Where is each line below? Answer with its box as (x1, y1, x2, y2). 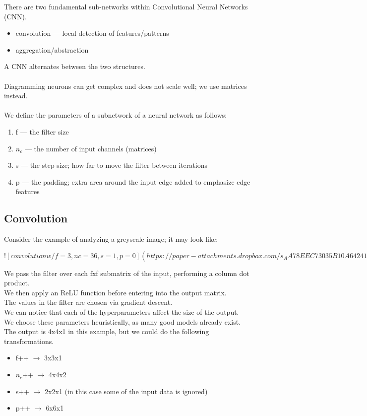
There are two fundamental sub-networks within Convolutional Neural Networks (4, 1, 248, 11)
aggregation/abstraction (15, 44, 89, 55)
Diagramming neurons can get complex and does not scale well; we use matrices (4, 80, 247, 91)
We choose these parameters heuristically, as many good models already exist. (4, 316, 241, 327)
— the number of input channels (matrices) (24, 143, 157, 153)
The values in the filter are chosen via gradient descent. (4, 297, 173, 307)
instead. (4, 90, 28, 101)
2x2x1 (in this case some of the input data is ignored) (45, 386, 208, 396)
